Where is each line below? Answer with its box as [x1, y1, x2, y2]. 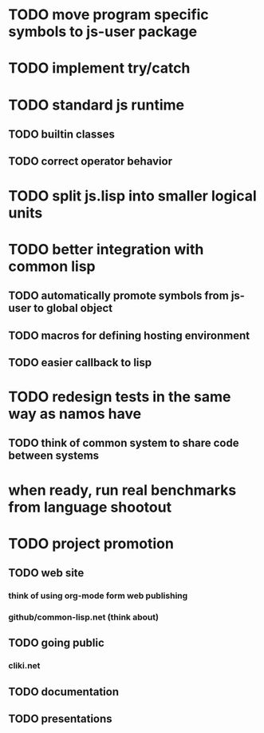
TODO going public [8, 636, 105, 650]
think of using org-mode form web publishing [8, 590, 188, 601]
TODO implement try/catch [8, 59, 191, 78]
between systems [8, 449, 100, 463]
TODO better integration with [8, 240, 204, 258]
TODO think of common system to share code [8, 436, 239, 450]
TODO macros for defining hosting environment [8, 329, 250, 342]
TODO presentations [8, 712, 113, 726]
